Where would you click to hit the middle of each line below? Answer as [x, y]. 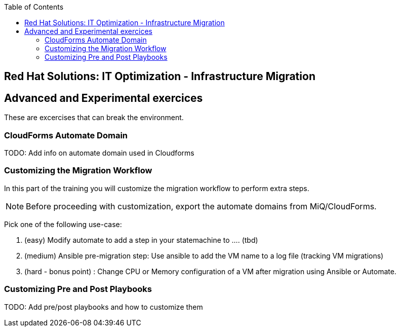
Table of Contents [34, 7]
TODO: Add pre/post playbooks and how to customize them [104, 307]
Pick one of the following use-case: [63, 224]
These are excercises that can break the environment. [94, 118]
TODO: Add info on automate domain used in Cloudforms [99, 153]
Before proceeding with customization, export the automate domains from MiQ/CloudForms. [201, 206]
